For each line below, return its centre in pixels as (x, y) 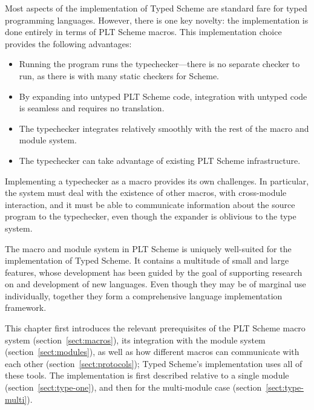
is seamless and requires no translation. (92, 108)
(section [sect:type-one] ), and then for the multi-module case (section (133, 387)
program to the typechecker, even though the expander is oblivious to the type (151, 216)
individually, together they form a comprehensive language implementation (144, 295)
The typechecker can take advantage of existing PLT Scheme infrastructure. (160, 160)
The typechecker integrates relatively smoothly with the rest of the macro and (164, 128)
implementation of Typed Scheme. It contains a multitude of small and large (147, 260)
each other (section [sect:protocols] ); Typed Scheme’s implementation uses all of (154, 363)
